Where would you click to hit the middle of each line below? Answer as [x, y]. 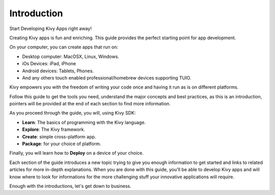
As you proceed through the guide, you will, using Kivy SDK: [73, 113]
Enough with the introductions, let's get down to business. [71, 186]
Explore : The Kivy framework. [53, 129]
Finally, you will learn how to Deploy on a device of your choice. [76, 153]
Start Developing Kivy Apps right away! [50, 29]
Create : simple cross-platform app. [59, 136]
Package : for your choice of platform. [62, 144]
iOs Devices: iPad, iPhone [49, 64]
